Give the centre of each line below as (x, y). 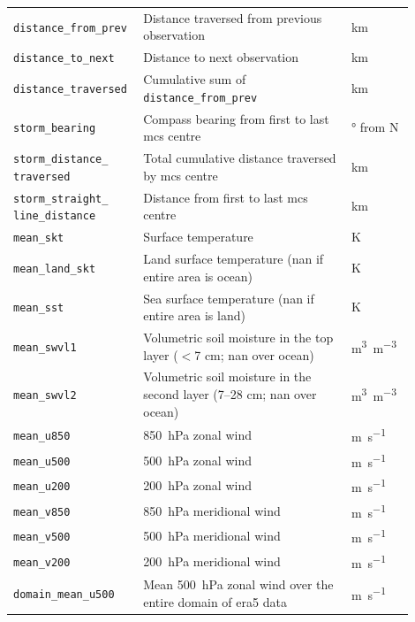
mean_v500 (42, 538)
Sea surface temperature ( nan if (229, 298)
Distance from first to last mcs (226, 197)
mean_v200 (42, 562)
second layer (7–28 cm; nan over (230, 393)
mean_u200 (42, 487)
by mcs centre (181, 175)
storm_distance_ (61, 160)
